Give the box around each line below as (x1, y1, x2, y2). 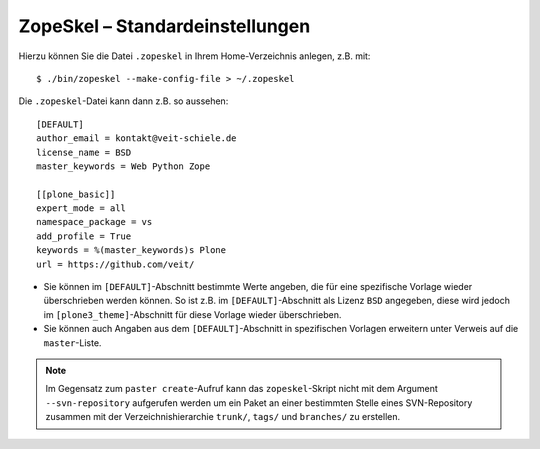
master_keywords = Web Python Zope (36, 160, 211, 172)
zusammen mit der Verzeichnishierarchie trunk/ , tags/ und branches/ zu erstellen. (45, 411, 400, 423)
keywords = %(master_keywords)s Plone (36, 245, 227, 256)
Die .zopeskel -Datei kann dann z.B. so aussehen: (18, 95, 229, 107)
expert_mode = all (36, 203, 127, 214)
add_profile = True (36, 230, 132, 242)
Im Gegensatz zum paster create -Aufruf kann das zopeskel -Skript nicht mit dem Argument (45, 383, 439, 395)
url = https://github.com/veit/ (36, 258, 195, 270)
